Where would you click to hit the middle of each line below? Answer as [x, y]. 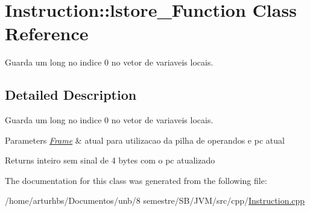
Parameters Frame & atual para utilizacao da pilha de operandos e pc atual [145, 140]
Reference [47, 33]
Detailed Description [71, 95]
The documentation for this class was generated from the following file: [136, 180]
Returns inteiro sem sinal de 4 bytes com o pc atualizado [110, 160]
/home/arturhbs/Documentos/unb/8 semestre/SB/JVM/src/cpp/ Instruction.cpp [155, 200]
